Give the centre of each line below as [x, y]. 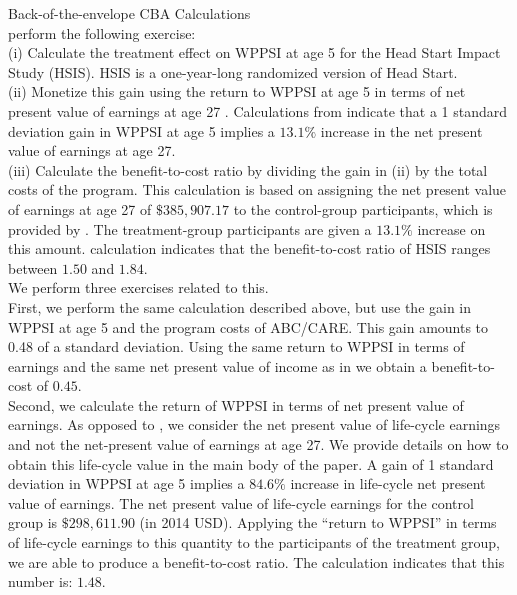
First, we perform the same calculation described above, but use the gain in [240, 306]
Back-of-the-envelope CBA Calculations [129, 13]
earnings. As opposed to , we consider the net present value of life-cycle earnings [254, 424]
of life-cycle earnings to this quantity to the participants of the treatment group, [254, 542]
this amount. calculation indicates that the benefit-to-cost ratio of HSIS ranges [249, 248]
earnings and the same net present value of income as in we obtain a [217, 365]
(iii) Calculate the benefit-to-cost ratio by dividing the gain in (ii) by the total [248, 169]
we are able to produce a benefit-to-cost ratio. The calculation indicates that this [256, 561]
